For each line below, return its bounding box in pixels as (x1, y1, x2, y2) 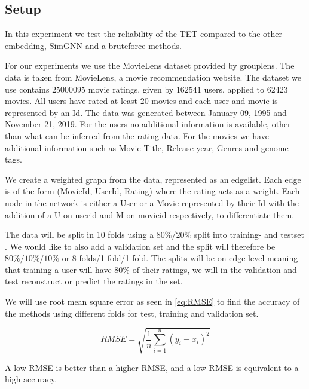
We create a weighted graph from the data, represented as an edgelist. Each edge (5, 173, 301, 185)
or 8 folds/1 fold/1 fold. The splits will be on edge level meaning (62, 252, 298, 264)
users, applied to (204, 82, 265, 95)
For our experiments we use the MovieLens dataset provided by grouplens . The (5, 59, 295, 72)
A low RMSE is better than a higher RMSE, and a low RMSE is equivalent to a (5, 361, 299, 373)
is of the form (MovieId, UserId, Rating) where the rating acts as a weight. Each (5, 185, 300, 197)
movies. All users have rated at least (5, 94, 138, 107)
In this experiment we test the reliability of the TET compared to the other (5, 27, 283, 40)
